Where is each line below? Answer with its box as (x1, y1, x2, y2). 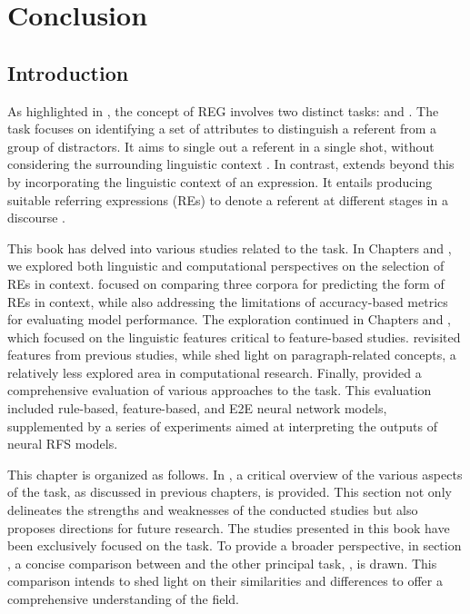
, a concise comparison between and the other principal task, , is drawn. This (7, 553, 437, 572)
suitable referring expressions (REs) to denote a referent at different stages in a (7, 190, 448, 209)
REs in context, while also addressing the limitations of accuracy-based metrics (7, 292, 448, 311)
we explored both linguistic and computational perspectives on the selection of (7, 256, 445, 275)
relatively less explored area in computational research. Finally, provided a (7, 362, 422, 381)
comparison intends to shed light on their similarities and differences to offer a (7, 571, 443, 590)
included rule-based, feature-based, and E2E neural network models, (7, 399, 387, 418)
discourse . (7, 208, 65, 227)
